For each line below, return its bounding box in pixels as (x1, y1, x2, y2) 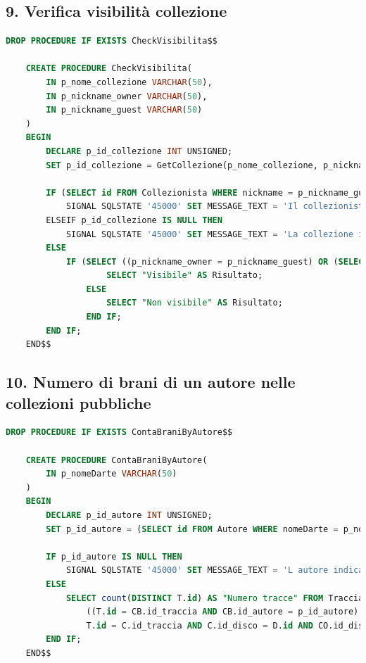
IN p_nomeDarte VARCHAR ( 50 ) (46, 469, 177, 479)
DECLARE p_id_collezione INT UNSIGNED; (46, 146, 233, 156)
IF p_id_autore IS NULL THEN (46, 551, 182, 562)
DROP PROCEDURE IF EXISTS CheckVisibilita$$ (6, 36, 217, 46)
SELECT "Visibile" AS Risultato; (106, 270, 263, 281)
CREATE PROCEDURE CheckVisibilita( (25, 63, 192, 74)
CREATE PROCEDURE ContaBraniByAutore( (25, 455, 208, 465)
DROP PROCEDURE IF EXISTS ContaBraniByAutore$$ (6, 427, 233, 438)
